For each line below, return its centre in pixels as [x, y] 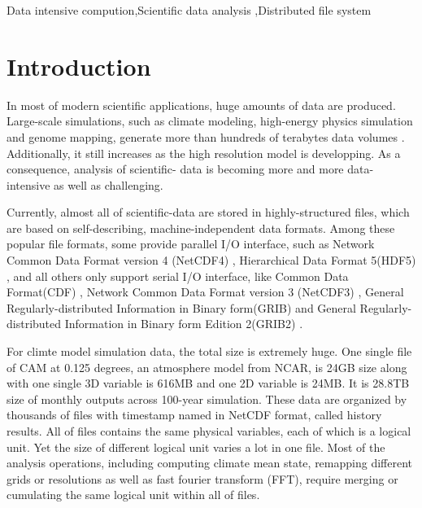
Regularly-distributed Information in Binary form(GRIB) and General [181, 307]
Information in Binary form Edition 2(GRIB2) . [184, 324]
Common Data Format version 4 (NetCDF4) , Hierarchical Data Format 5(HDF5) [211, 260]
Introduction [79, 66]
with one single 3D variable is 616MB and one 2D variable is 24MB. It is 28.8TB [208, 383]
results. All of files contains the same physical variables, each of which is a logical [209, 431]
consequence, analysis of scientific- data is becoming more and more [175, 169]
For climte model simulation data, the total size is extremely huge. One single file [209, 351]
